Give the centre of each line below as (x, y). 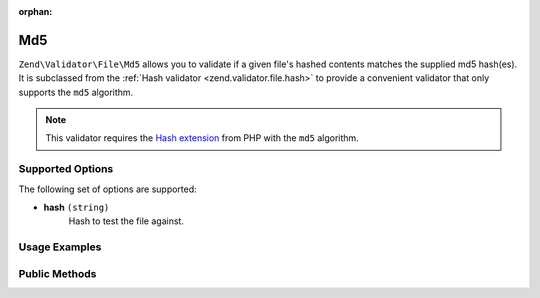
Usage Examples (60, 247)
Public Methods (57, 273)
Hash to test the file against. (126, 221)
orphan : (35, 11)
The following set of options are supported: (107, 189)
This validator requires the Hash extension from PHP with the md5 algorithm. (202, 138)
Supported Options (66, 169)
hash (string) (76, 207)
